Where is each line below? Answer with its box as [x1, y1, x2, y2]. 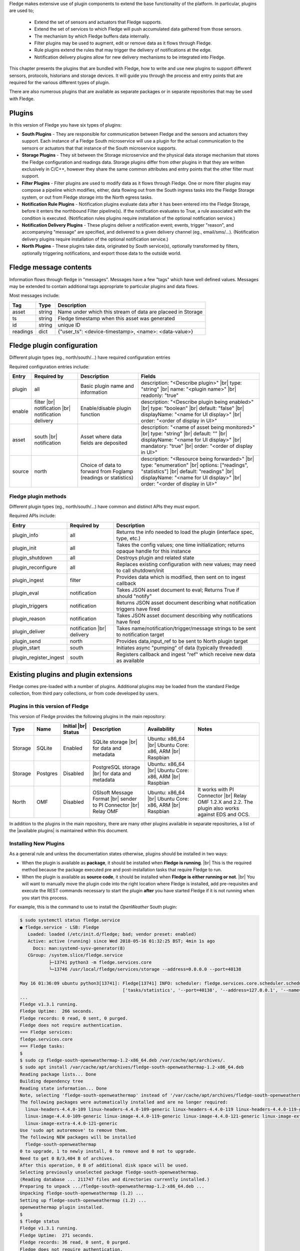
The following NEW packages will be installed [19, 1134, 136, 1140]
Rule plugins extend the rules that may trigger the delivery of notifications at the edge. [34, 47, 212, 53]
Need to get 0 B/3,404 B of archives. [19, 1155, 115, 1161]
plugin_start [12, 644, 40, 651]
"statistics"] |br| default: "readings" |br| [140, 468, 234, 475]
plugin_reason [12, 615, 46, 622]
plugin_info [12, 531, 38, 538]
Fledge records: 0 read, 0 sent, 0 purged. [19, 1015, 128, 1021]
